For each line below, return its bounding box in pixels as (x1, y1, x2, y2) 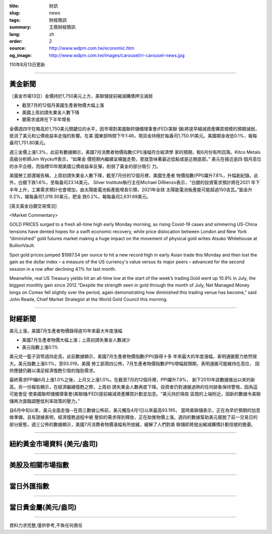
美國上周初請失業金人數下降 (22, 109, 80, 115)
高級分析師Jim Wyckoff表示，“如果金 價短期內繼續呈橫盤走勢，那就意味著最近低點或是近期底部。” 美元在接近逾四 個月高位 (9, 156, 261, 162)
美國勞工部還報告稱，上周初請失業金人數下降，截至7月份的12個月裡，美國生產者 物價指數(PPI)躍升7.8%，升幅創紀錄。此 (9, 172, 259, 179)
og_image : (9, 52, 32, 58)
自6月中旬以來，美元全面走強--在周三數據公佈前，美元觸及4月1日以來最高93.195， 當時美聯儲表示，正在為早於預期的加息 (9, 407, 260, 413)
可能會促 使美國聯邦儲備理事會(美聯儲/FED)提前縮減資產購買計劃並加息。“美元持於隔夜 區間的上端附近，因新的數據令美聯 (9, 391, 261, 397)
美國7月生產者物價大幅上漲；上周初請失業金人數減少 (22, 337, 130, 343)
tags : (9, 17, 21, 23)
